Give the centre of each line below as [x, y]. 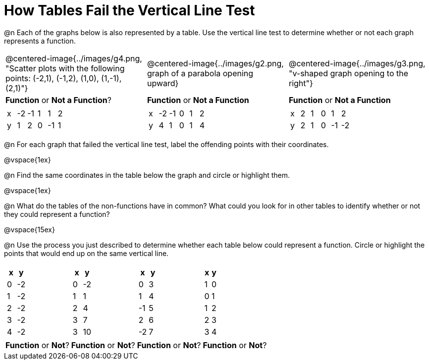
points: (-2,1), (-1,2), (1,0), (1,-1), [64, 78]
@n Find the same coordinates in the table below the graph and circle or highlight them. [147, 175]
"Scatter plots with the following [65, 68]
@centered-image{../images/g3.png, [357, 63]
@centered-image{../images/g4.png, [74, 58]
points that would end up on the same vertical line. [86, 253]
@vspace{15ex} [29, 229]
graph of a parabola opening [200, 73]
